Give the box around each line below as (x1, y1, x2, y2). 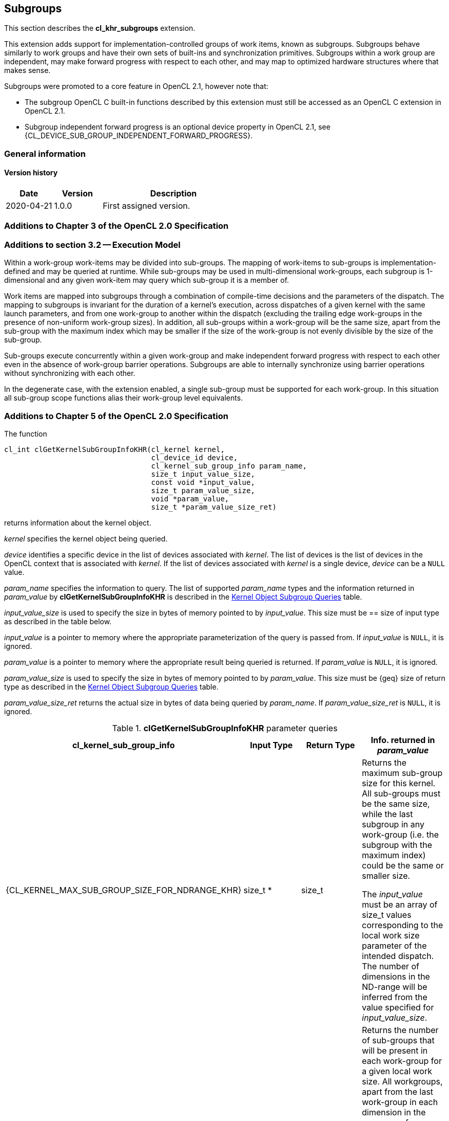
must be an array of (362, 899, 438, 910)
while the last (362, 808, 413, 819)
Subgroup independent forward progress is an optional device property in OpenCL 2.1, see (25, 122, 330, 132)
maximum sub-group (362, 767, 443, 778)
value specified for (362, 1002, 434, 1012)
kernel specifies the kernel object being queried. (4, 534, 168, 543)
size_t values (362, 909, 412, 920)
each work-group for (362, 1055, 442, 1066)
